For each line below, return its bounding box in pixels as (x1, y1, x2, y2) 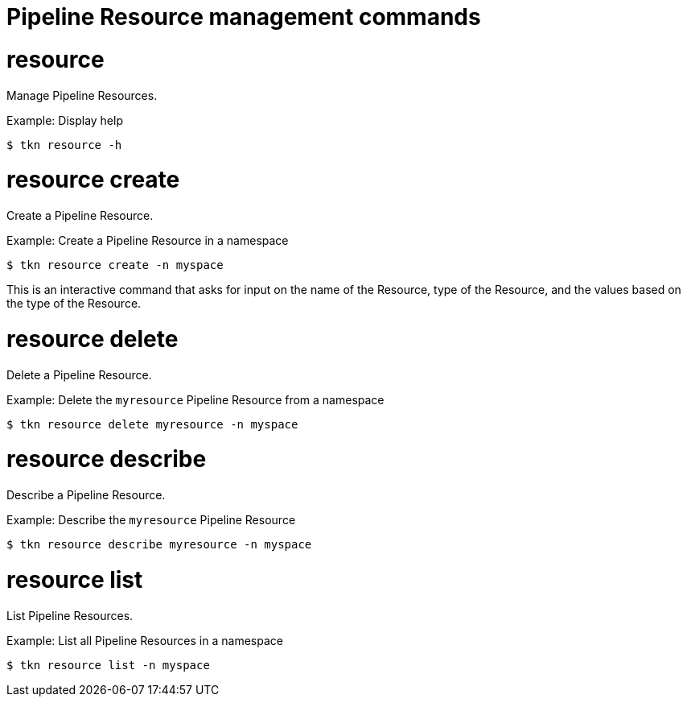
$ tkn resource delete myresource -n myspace (6, 417, 298, 431)
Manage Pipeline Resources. (6, 88, 158, 102)
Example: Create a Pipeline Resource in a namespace (6, 234, 289, 247)
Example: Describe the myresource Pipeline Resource (6, 513, 296, 527)
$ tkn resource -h (6, 138, 122, 151)
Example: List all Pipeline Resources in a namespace (6, 633, 283, 647)
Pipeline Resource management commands (6, 3, 481, 31)
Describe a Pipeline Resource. (6, 488, 166, 502)
